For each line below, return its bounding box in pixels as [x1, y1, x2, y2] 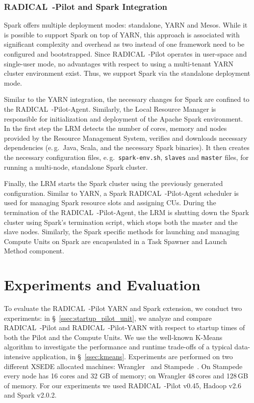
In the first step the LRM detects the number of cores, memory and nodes [4, 123, 227, 133]
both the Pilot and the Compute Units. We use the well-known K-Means [4, 332, 223, 342]
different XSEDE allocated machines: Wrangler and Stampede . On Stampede [4, 361, 243, 371]
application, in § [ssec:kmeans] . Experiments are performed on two [32, 351, 233, 362]
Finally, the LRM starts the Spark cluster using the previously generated [4, 178, 223, 188]
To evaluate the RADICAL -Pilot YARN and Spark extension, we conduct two [4, 303, 242, 313]
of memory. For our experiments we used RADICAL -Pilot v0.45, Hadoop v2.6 [4, 380, 241, 390]
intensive [4, 351, 30, 362]
